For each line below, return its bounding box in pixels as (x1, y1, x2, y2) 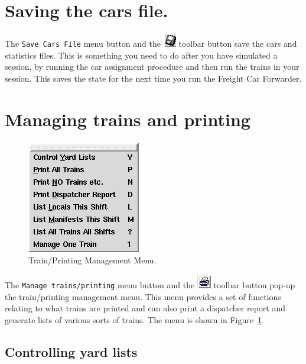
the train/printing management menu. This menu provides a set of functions (5, 290, 281, 302)
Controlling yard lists (5, 342, 138, 360)
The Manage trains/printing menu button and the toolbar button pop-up (5, 278, 295, 291)
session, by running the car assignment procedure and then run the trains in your (5, 60, 300, 73)
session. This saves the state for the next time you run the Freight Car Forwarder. (5, 72, 302, 84)
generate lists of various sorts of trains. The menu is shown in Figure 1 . (5, 313, 264, 326)
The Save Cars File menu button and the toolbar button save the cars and (5, 37, 297, 50)
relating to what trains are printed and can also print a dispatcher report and (5, 302, 286, 314)
